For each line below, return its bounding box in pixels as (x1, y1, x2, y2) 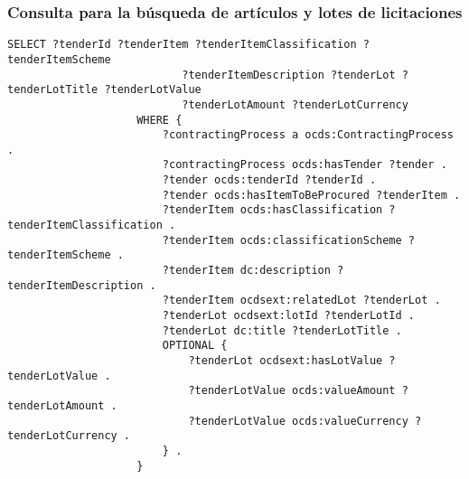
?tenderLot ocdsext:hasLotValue (188, 354, 383, 367)
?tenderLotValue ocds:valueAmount (188, 384, 396, 398)
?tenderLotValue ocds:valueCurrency (188, 414, 408, 427)
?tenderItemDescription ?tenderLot (182, 68, 396, 81)
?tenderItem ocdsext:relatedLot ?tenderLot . (162, 294, 441, 307)
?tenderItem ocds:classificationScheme (162, 233, 402, 247)
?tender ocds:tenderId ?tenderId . (162, 174, 377, 187)
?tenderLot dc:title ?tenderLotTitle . (162, 324, 402, 337)
